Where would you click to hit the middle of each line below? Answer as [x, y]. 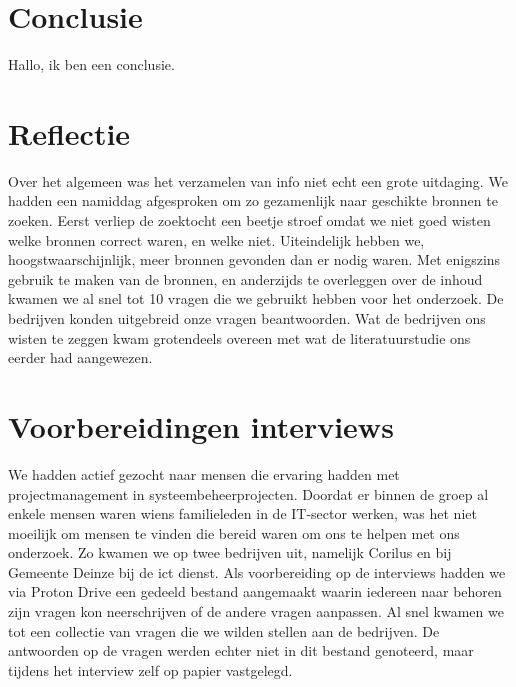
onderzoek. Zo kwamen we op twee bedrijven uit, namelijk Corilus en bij [230, 552]
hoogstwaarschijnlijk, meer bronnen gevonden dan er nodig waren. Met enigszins [254, 259]
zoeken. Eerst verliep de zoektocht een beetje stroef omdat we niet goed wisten [249, 220]
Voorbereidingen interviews [201, 425]
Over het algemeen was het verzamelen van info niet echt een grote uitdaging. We [258, 180]
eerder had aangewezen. [80, 357]
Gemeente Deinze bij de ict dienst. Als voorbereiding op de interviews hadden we [257, 571]
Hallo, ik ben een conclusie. [91, 64]
